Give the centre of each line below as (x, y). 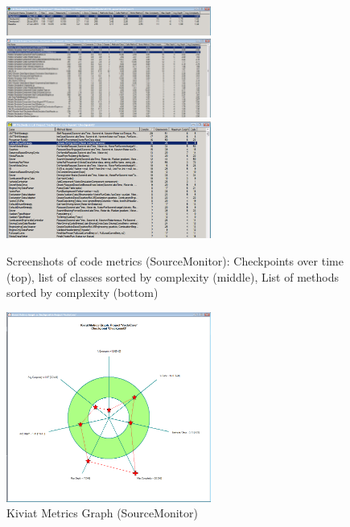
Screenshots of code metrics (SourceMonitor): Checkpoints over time (175, 261)
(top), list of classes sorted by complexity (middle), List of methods (173, 276)
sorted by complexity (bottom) (82, 292)
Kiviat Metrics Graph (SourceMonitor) (102, 513)
